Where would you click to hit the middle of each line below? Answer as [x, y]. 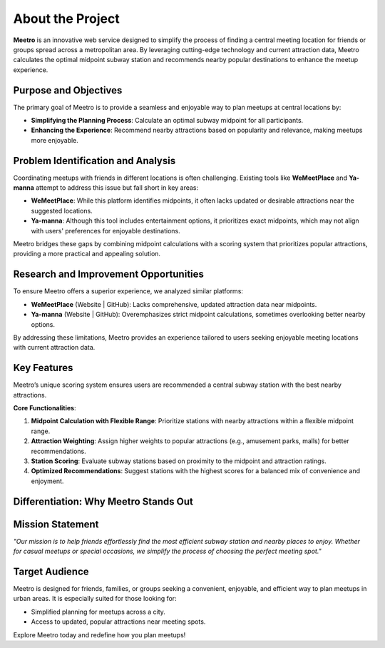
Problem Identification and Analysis [94, 161]
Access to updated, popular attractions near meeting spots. [118, 622]
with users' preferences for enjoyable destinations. [106, 231]
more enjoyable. [55, 140]
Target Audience [51, 571]
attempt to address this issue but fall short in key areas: [117, 188]
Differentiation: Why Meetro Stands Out [103, 501]
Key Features [43, 368]
